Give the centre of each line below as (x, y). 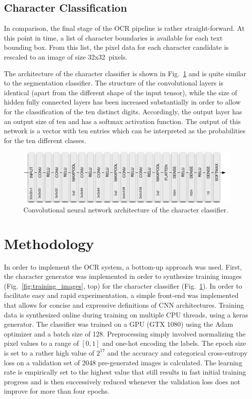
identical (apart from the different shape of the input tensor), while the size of (121, 92)
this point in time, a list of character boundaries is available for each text (113, 37)
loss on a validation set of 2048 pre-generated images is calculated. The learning (123, 362)
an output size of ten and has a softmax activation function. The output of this (122, 121)
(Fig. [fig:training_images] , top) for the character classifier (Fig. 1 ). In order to (123, 285)
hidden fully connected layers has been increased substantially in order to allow (122, 102)
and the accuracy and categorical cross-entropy (177, 352)
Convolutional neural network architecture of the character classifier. (126, 209)
